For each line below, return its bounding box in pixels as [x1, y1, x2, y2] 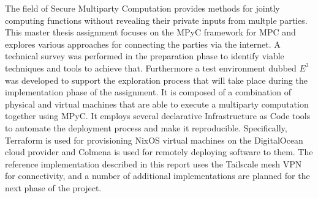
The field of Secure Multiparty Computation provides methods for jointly [5, 2, 280, 14]
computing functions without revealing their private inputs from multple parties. [5, 13, 308, 26]
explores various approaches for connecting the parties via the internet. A [5, 37, 281, 50]
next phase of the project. [5, 181, 102, 194]
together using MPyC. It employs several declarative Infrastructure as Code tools [5, 109, 311, 122]
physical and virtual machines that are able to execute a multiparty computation [5, 97, 309, 110]
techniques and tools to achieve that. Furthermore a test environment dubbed [5, 61, 297, 74]
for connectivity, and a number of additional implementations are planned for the [5, 169, 310, 182]
